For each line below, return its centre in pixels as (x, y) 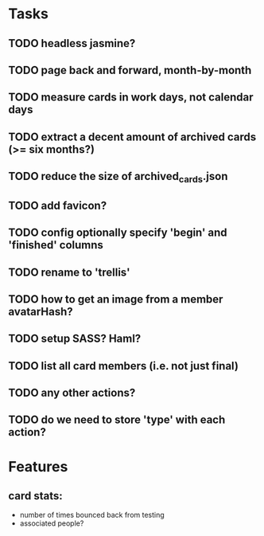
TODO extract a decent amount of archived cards (132, 137)
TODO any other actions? (72, 393)
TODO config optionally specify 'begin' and (118, 233)
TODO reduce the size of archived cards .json (118, 178)
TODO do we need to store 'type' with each (117, 420)
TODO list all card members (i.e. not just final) (123, 366)
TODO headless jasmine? (72, 43)
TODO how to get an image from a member (116, 299)
